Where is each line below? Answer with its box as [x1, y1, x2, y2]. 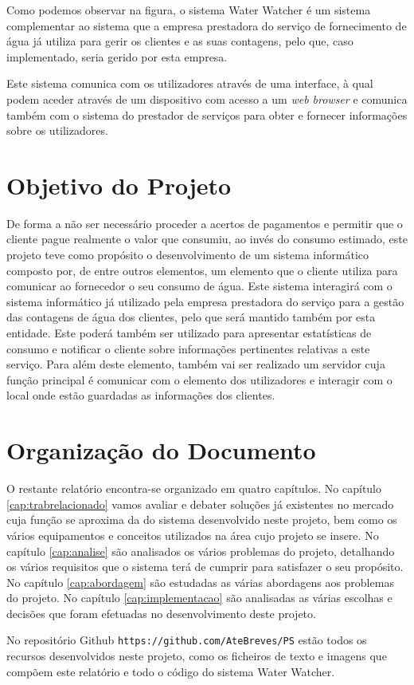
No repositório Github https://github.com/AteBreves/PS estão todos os [6, 632, 367, 648]
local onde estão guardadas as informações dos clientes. [6, 387, 275, 404]
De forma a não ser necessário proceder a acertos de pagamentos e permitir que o [6, 215, 403, 231]
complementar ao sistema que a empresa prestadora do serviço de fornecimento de [6, 17, 407, 33]
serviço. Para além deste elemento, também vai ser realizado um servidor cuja [6, 356, 385, 372]
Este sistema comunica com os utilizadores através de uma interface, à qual [6, 75, 373, 92]
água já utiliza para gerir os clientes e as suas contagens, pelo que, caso [6, 33, 353, 49]
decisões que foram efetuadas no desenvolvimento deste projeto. [6, 604, 316, 621]
